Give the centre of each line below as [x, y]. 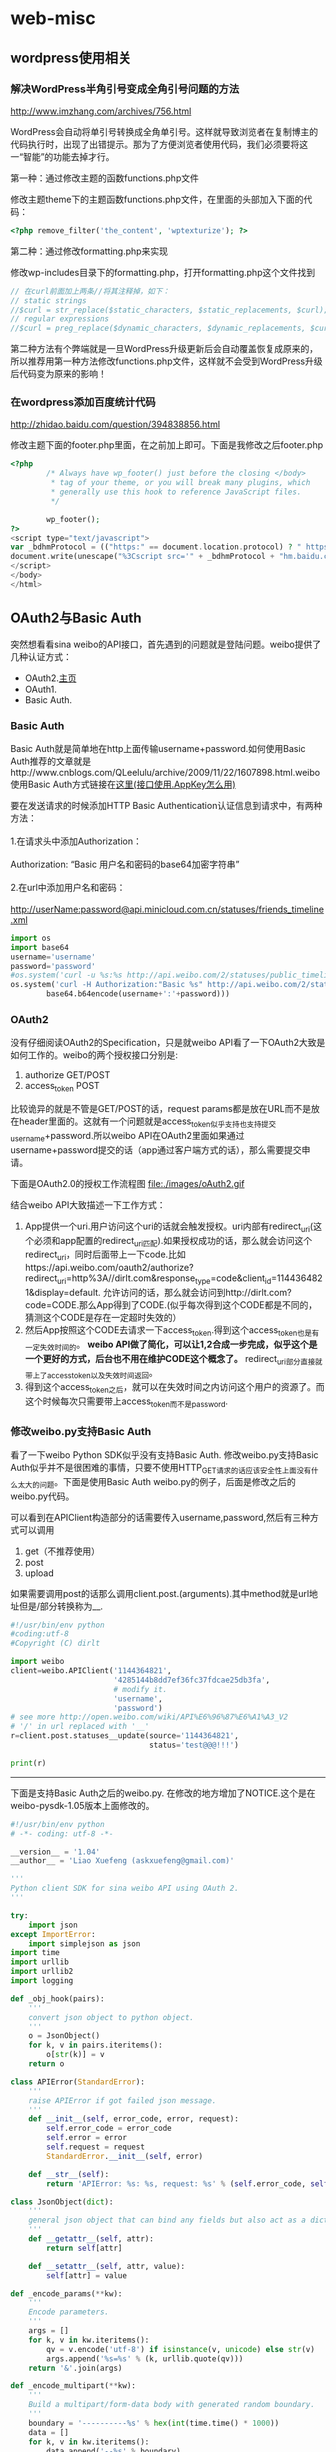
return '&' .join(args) [75, 2368]
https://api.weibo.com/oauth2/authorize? [109, 1268]
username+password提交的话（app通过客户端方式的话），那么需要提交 [156, 1149]
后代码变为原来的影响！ [58, 374]
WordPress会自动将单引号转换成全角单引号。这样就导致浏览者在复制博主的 [164, 131]
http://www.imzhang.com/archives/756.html [101, 111]
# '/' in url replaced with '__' [80, 1727]
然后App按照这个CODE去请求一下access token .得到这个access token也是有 [172, 1330]
